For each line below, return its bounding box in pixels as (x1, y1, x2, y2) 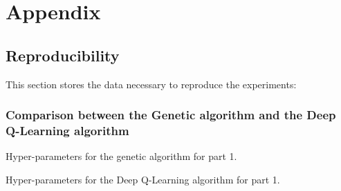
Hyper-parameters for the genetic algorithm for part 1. (6, 149, 237, 163)
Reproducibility (6, 44, 120, 66)
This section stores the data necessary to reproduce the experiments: (6, 77, 297, 91)
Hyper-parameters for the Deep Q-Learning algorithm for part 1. (6, 172, 280, 186)
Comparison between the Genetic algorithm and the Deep (6, 106, 336, 123)
